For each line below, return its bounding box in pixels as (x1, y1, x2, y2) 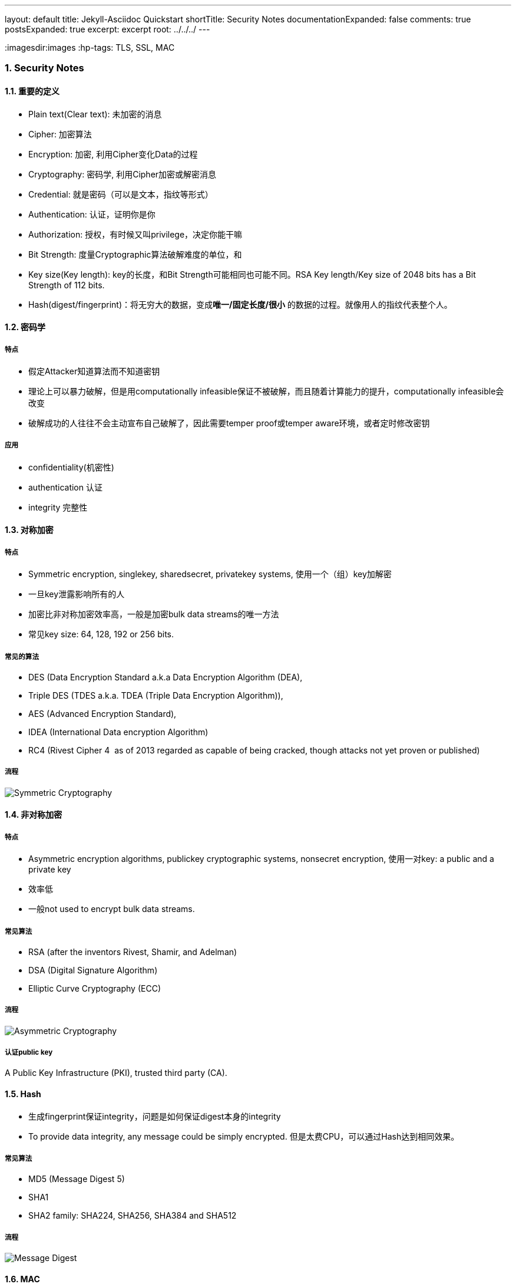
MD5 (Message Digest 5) (28, 1174, 125, 1184)
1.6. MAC (5, 1273, 40, 1284)
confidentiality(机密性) (28, 462, 114, 472)
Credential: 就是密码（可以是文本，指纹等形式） (28, 189, 213, 199)
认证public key (5, 1048, 53, 1057)
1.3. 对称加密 (5, 525, 54, 535)
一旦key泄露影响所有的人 (28, 589, 125, 600)
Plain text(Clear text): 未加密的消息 (28, 108, 162, 119)
